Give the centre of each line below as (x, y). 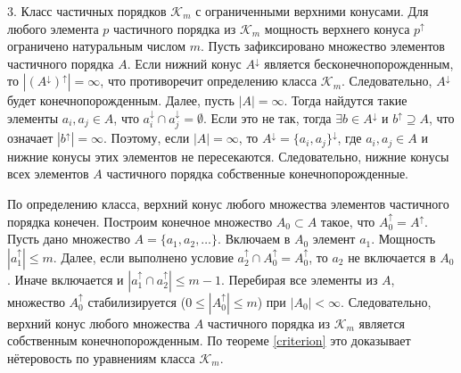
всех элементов (48, 174)
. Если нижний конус (184, 63)
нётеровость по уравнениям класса (101, 358)
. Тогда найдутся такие (346, 100)
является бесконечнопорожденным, (359, 63)
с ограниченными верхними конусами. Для (312, 11)
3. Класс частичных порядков (87, 11)
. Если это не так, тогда (267, 117)
